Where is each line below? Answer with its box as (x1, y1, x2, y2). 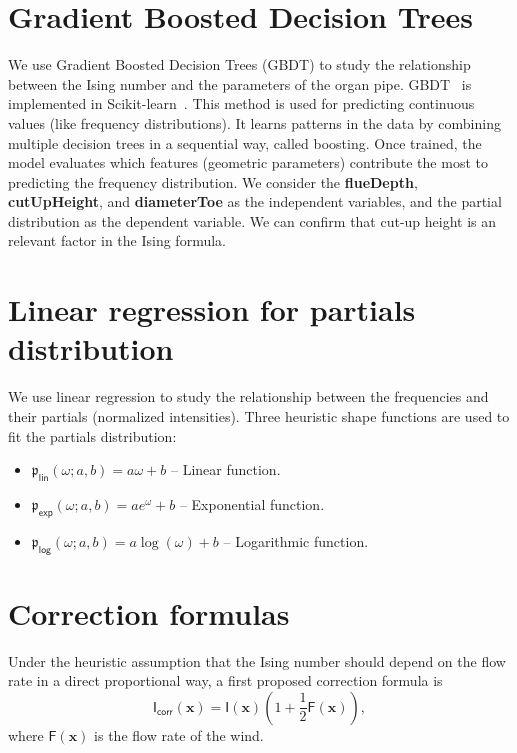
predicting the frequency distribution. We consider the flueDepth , (8, 171, 418, 192)
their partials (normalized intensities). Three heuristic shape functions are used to (8, 405, 510, 426)
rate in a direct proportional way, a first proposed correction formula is (8, 670, 443, 691)
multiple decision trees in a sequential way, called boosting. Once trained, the (8, 132, 482, 153)
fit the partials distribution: (8, 425, 177, 446)
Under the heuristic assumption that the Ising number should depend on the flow (8, 650, 506, 671)
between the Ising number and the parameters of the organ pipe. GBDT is (8, 73, 472, 94)
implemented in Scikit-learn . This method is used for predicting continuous (8, 93, 475, 114)
